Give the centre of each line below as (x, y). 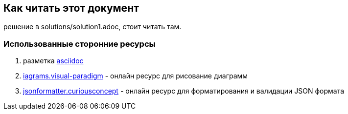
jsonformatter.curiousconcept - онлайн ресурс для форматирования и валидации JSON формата (184, 91)
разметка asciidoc (53, 61)
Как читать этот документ (71, 8)
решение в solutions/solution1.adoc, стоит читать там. (93, 27)
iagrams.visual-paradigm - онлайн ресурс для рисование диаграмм (136, 76)
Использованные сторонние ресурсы (80, 44)
